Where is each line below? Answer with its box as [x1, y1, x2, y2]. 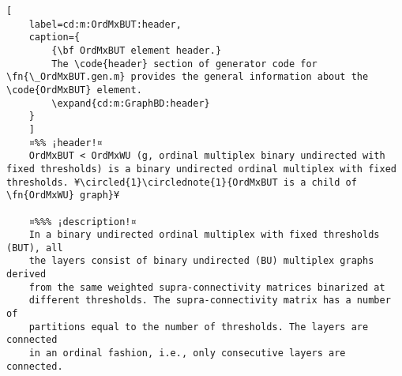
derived [6, 269, 47, 280]
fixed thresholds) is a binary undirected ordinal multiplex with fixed [6, 163, 396, 175]
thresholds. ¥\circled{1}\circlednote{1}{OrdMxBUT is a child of [6, 176, 357, 188]
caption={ [28, 32, 81, 43]
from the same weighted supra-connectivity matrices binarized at [28, 281, 385, 293]
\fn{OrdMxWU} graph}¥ [6, 190, 120, 201]
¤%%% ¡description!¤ [28, 216, 137, 227]
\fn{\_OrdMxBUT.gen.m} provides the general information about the [6, 71, 369, 83]
